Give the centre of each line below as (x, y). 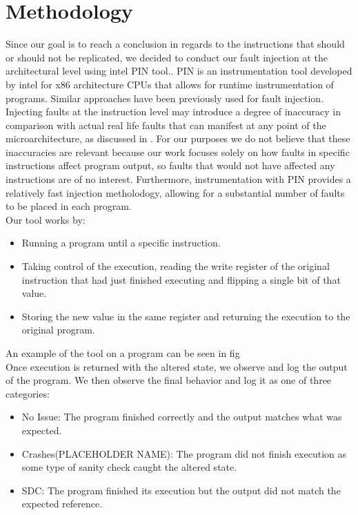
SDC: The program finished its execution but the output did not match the (181, 490)
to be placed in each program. (69, 206)
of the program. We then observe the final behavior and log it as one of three (169, 380)
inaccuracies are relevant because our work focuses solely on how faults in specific (178, 152)
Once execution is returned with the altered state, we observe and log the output (177, 366)
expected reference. (62, 504)
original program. (58, 330)
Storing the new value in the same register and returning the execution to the (186, 316)
